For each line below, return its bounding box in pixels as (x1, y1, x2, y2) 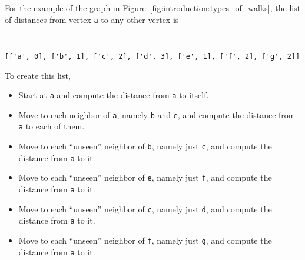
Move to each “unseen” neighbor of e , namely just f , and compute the (18, 171, 272, 184)
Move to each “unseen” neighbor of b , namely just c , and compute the (18, 140, 272, 152)
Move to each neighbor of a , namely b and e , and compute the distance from (18, 108, 296, 121)
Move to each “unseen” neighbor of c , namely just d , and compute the (18, 202, 272, 215)
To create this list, (5, 69, 71, 81)
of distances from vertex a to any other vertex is (5, 13, 179, 25)
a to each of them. (18, 120, 85, 132)
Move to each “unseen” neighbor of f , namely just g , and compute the (18, 234, 272, 246)
